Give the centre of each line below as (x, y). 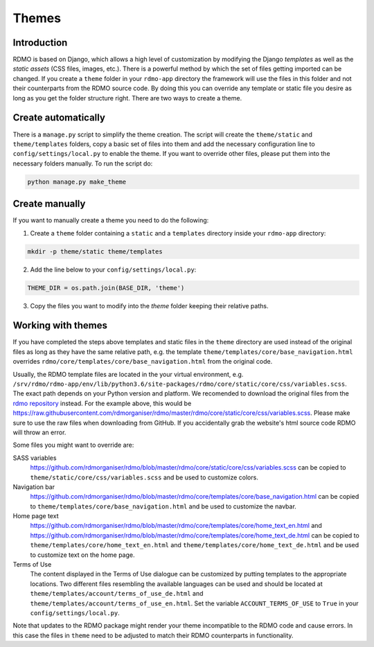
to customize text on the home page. (82, 555)
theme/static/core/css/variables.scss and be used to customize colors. (144, 477)
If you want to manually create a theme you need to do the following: (111, 220)
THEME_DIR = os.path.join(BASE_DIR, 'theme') (106, 288)
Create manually (49, 204)
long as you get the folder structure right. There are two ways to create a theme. (127, 98)
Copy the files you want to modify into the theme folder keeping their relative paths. (149, 305)
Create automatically (59, 118)
